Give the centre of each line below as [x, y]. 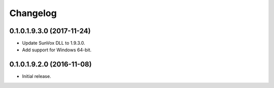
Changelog [33, 13]
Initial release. [37, 76]
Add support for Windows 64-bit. [57, 50]
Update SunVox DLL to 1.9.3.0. [54, 43]
